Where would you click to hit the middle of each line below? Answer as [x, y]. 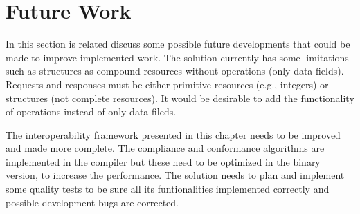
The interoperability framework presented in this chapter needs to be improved [173, 134]
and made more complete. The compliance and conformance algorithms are [165, 148]
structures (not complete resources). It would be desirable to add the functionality [180, 98]
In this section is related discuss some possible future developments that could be [178, 44]
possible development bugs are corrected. [92, 202]
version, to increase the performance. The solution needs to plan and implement [175, 175]
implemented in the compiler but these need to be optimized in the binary [163, 161]
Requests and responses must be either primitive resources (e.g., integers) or [167, 84]
